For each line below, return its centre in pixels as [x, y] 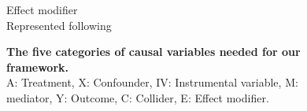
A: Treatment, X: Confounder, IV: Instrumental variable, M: [152, 82]
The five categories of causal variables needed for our [153, 52]
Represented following [59, 25]
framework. [38, 67]
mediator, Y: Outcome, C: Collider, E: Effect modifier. [138, 97]
